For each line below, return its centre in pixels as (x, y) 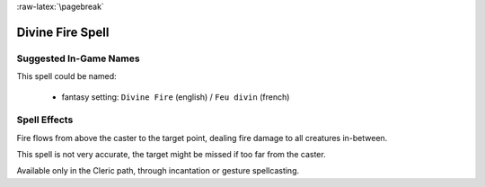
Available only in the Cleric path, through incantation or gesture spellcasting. (158, 171)
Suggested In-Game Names (78, 58)
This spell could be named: (66, 76)
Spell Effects (45, 120)
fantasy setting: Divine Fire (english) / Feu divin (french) (176, 97)
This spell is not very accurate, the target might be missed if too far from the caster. (172, 155)
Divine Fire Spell (63, 32)
